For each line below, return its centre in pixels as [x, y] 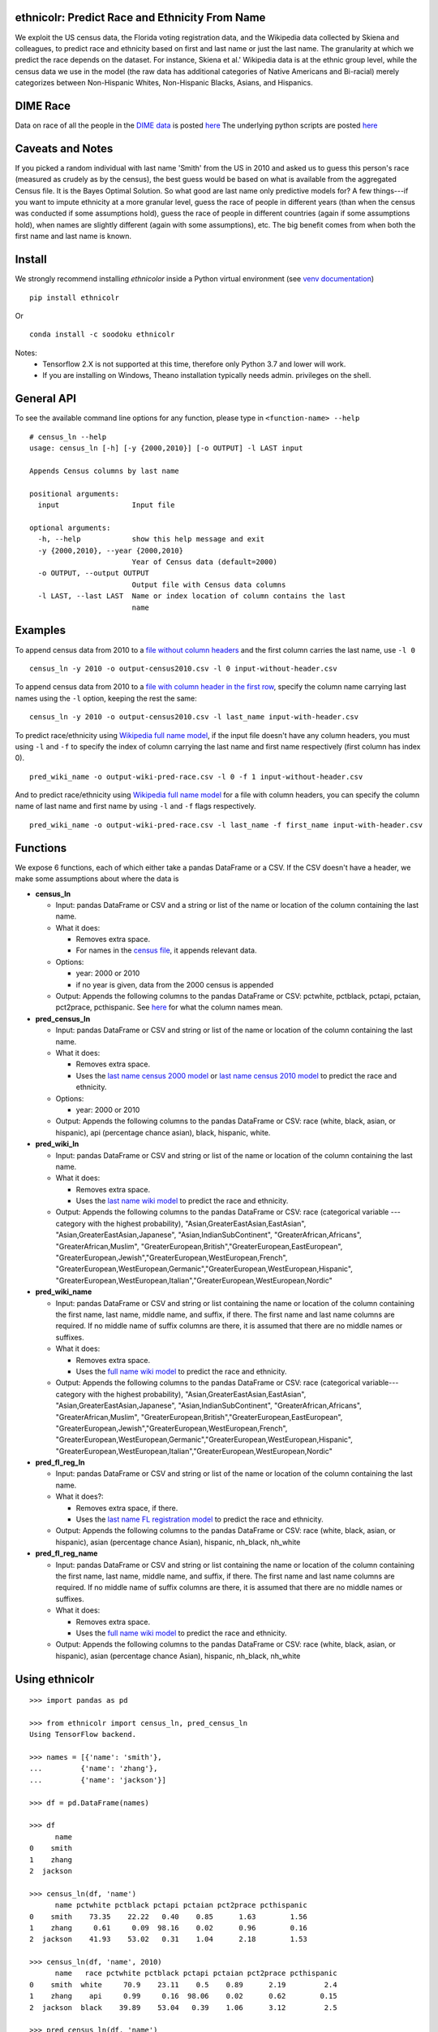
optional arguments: [70, 528]
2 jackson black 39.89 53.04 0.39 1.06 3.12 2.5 [183, 2007]
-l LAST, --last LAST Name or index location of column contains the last [192, 596]
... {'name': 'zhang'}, [94, 1769]
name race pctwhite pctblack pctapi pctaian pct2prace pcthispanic [196, 1973]
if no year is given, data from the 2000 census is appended [175, 984]
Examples [41, 630]
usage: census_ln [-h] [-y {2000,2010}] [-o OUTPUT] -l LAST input [166, 448]
